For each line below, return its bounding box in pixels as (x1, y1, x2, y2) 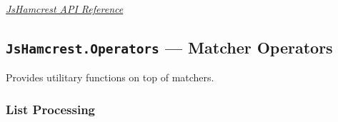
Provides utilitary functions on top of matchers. (6, 70, 214, 85)
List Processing (6, 100, 96, 118)
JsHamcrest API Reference (6, 1, 124, 16)
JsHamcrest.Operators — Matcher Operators (6, 36, 333, 58)
